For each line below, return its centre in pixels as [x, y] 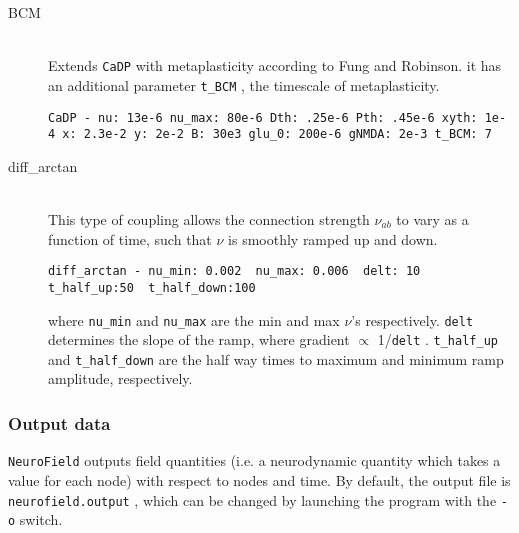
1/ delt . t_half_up [437, 339]
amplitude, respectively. [120, 378]
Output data [59, 422]
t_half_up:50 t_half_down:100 [152, 287]
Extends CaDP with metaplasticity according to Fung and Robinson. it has [275, 65]
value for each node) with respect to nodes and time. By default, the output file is [259, 479]
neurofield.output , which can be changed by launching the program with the [252, 499]
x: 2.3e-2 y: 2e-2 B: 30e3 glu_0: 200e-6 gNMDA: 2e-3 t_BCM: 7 [277, 134]
